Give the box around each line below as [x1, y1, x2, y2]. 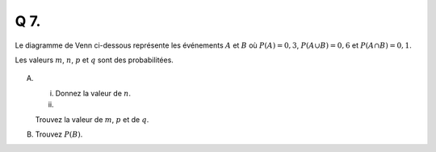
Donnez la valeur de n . [55, 88, 132, 98]
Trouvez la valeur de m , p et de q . [35, 114, 149, 125]
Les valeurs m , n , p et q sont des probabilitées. [15, 55, 174, 65]
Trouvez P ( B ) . [35, 129, 83, 139]
